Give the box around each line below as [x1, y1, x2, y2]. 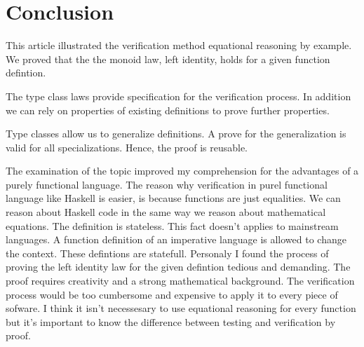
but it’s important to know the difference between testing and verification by [6, 314, 336, 329]
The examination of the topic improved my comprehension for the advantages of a [6, 163, 359, 178]
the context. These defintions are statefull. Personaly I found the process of [6, 245, 329, 260]
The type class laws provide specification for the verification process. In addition [6, 88, 351, 103]
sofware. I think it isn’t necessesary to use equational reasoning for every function [6, 301, 356, 315]
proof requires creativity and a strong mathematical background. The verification [6, 273, 355, 288]
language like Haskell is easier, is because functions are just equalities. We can [6, 191, 341, 205]
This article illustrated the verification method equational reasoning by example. [6, 38, 352, 53]
